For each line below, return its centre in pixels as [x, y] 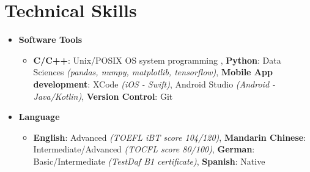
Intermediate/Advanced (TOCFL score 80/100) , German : [144, 149]
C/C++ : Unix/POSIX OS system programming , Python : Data [157, 60]
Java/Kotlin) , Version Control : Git [103, 96]
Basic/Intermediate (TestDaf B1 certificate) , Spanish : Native [149, 161]
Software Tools [50, 39]
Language [39, 117]
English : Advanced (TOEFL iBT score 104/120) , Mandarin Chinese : [170, 137]
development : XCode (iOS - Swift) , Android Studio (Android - [154, 84]
